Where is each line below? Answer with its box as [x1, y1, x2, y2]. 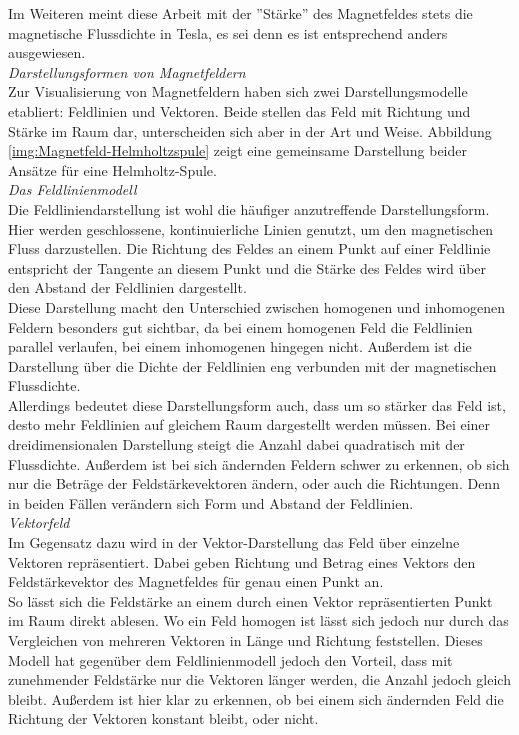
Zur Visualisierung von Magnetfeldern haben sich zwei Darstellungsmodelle [8, 81, 468, 102]
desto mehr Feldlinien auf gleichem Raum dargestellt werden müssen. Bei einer [8, 414, 491, 435]
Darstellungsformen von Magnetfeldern [8, 61, 246, 82]
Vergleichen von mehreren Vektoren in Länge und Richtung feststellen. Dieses [8, 630, 483, 650]
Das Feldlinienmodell [8, 179, 137, 200]
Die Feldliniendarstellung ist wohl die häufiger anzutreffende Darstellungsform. [8, 198, 490, 219]
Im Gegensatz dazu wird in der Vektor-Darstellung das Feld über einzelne [8, 532, 460, 553]
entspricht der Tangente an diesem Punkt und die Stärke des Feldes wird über [8, 257, 487, 278]
